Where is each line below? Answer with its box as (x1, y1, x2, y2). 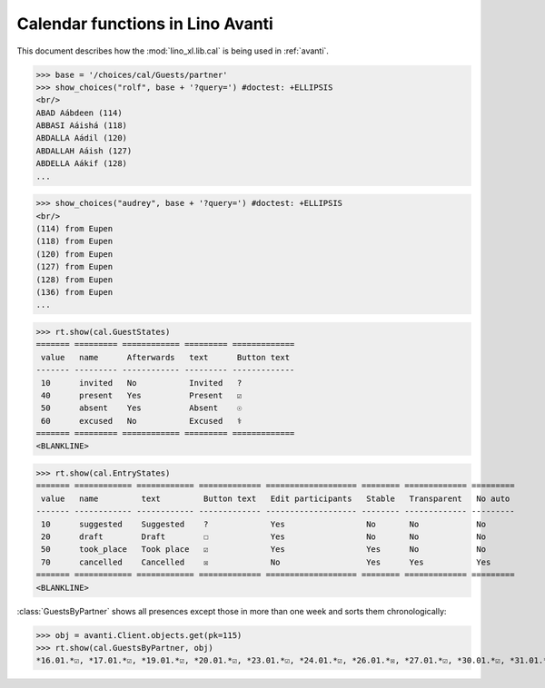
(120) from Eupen (35, 249, 114, 259)
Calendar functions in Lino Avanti (16, 14, 274, 34)
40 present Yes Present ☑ (41, 390, 243, 400)
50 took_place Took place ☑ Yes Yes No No (41, 545, 486, 555)
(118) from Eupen (35, 236, 114, 247)
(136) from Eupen (35, 287, 114, 297)
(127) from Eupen (35, 261, 114, 272)
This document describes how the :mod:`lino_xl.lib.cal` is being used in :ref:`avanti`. (16, 45, 329, 56)
